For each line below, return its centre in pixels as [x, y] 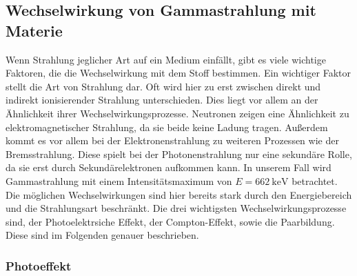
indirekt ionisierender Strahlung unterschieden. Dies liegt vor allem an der [162, 100]
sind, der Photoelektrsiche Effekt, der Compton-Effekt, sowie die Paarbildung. [170, 221]
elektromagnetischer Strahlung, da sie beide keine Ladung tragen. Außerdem [167, 127]
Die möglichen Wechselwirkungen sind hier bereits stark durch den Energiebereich [179, 194]
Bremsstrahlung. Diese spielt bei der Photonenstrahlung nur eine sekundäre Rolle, [179, 154]
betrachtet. [315, 180]
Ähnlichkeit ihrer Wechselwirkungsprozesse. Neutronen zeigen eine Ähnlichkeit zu [177, 113]
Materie [34, 30]
